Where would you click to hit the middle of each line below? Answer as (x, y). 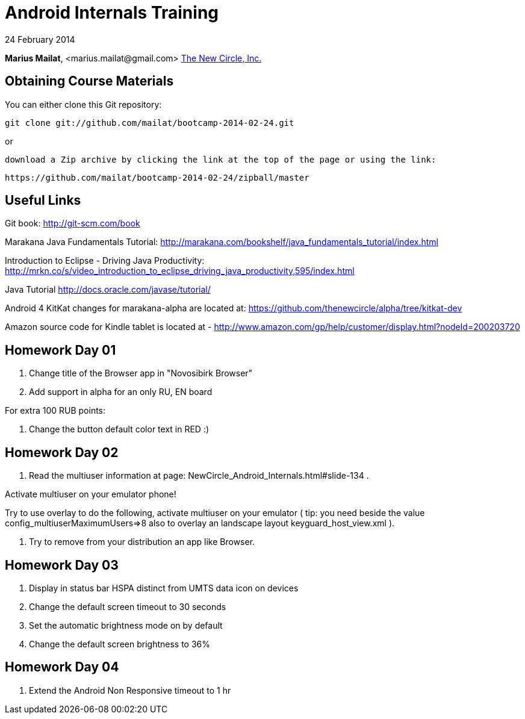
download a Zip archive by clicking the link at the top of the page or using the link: (221, 159)
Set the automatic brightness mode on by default (126, 625)
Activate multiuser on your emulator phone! (91, 494)
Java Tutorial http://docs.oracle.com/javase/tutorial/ (108, 290)
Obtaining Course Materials (89, 81)
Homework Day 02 (62, 452)
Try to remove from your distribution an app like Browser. (142, 542)
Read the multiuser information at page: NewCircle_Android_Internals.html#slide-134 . (199, 476)
